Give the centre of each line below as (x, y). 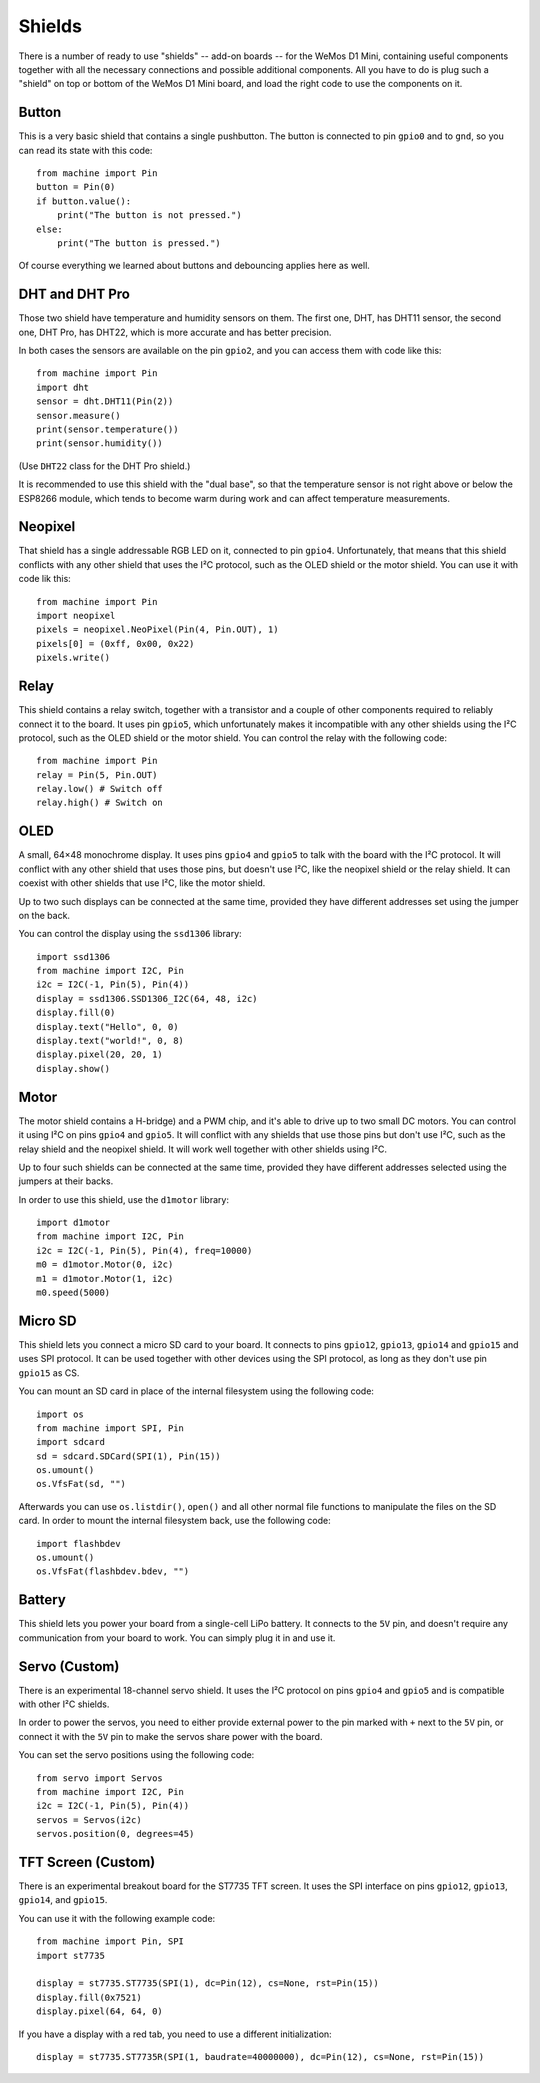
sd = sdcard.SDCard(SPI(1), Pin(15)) (129, 1456)
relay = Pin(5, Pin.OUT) (97, 774)
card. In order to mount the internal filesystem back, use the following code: (175, 1521)
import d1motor (73, 1223)
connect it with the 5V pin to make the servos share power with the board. (170, 1736)
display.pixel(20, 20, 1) (100, 1054)
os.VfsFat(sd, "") (81, 1484)
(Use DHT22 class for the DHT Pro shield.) (104, 466)
